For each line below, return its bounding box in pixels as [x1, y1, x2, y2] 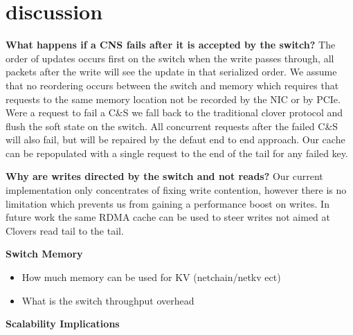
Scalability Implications [6, 316, 120, 331]
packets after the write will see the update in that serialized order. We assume [6, 64, 337, 79]
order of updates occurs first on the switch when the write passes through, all [6, 51, 334, 65]
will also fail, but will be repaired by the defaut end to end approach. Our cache [6, 132, 345, 147]
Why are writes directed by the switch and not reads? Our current [6, 169, 323, 183]
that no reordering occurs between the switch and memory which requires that [6, 78, 339, 92]
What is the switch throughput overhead [21, 293, 194, 307]
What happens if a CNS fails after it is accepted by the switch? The [6, 37, 336, 52]
